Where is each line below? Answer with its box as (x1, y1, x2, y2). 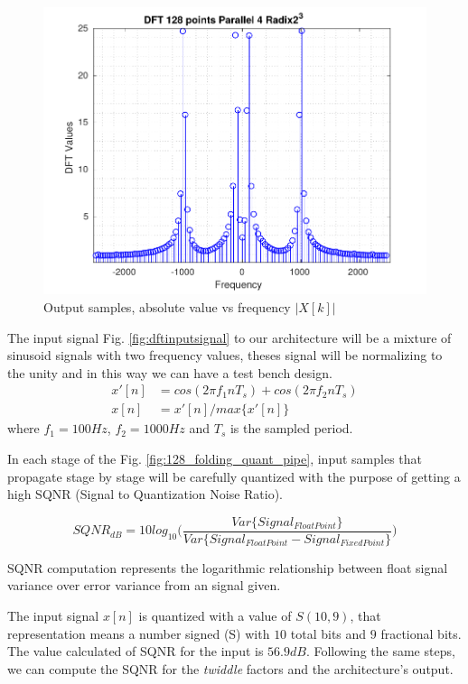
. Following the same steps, (305, 642, 455, 661)
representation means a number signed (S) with (7, 624, 270, 642)
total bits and (290, 624, 367, 642)
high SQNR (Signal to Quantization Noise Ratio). (7, 485, 284, 504)
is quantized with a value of (138, 606, 292, 625)
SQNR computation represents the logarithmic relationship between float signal (7, 558, 448, 577)
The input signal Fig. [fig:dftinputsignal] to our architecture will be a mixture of (7, 328, 452, 347)
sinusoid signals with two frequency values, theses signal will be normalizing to (7, 346, 443, 365)
